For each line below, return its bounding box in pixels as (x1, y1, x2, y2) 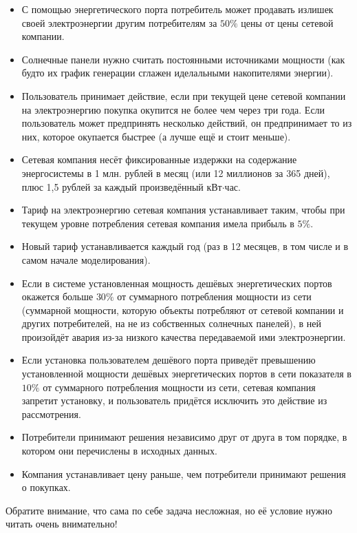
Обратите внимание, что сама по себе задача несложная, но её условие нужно (6, 503, 333, 517)
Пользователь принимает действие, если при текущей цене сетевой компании (21, 88, 346, 103)
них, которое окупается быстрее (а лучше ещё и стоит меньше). (21, 129, 291, 143)
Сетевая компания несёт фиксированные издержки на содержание (21, 152, 297, 167)
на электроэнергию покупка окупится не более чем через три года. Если (21, 102, 325, 116)
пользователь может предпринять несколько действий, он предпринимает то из (21, 116, 352, 130)
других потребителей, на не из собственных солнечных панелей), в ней (21, 316, 322, 331)
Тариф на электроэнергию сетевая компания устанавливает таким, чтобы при (21, 202, 345, 217)
